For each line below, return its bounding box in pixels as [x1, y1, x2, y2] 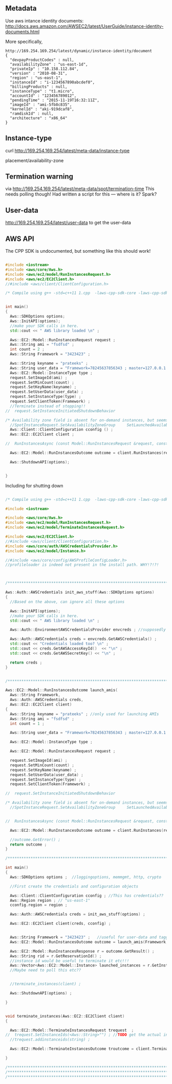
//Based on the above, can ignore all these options [10, 599, 125, 604]
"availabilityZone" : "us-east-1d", [10, 61, 88, 67]
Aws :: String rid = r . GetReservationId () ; [10, 954, 102, 959]
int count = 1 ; [10, 721, 45, 726]
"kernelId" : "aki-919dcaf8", [10, 106, 74, 112]
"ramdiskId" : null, [10, 111, 54, 116]
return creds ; [10, 660, 42, 665]
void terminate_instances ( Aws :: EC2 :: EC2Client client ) [5, 1013, 125, 1019]
